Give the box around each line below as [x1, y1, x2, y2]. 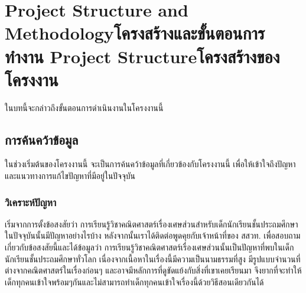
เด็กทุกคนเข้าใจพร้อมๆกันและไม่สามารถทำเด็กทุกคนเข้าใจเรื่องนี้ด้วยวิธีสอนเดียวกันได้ [5, 275, 264, 288]
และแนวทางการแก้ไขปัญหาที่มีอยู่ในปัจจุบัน [5, 170, 135, 182]
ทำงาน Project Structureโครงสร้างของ [5, 44, 280, 68]
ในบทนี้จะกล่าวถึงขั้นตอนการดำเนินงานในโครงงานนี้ [5, 101, 164, 113]
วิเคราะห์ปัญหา [5, 194, 57, 209]
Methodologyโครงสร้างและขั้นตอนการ [5, 21, 265, 45]
